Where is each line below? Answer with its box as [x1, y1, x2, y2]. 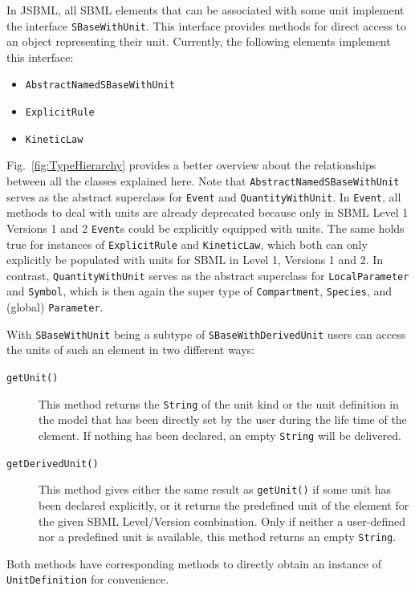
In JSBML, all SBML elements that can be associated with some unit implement [6, 2, 405, 18]
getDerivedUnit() [6, 458, 99, 470]
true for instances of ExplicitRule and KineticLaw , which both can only [6, 235, 368, 252]
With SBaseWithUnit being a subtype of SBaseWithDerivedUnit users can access [6, 325, 406, 342]
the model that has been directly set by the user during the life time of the [39, 411, 407, 428]
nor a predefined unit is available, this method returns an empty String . [39, 528, 397, 545]
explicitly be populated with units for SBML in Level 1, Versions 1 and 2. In [6, 251, 384, 268]
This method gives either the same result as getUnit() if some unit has [39, 481, 392, 498]
